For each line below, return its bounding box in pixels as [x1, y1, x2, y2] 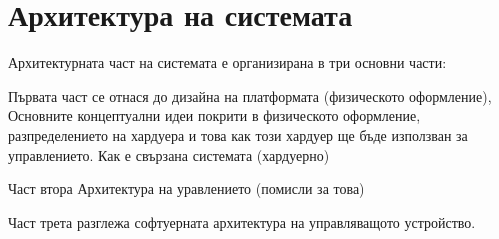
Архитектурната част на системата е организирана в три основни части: [8, 52, 447, 73]
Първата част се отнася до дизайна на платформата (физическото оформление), [8, 85, 492, 106]
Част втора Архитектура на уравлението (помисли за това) [8, 178, 365, 199]
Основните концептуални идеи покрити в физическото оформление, [8, 105, 421, 126]
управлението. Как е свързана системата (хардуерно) [8, 144, 330, 165]
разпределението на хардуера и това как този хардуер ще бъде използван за [8, 124, 468, 145]
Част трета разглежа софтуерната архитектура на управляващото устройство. [8, 211, 476, 232]
